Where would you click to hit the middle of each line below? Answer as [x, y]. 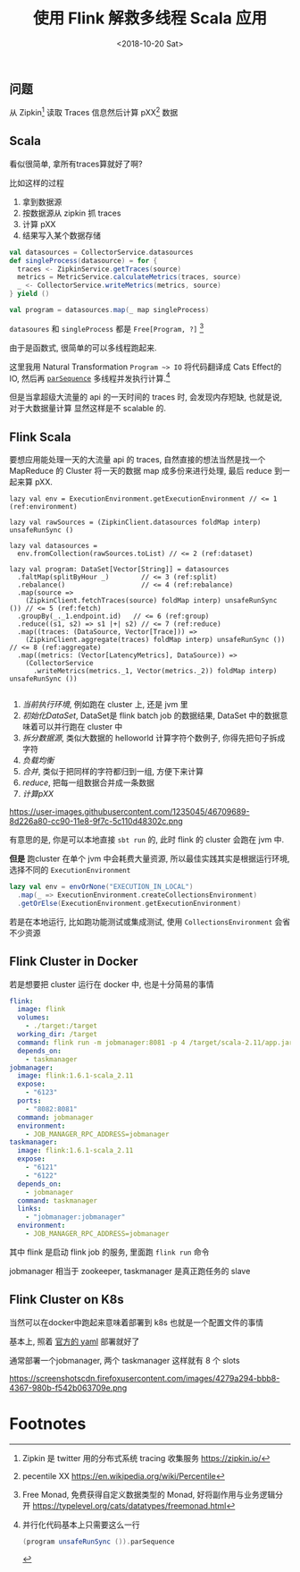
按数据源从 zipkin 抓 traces [71, 213]
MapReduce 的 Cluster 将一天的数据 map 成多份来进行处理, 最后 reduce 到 [146, 471]
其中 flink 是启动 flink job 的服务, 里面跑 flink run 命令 [109, 1252]
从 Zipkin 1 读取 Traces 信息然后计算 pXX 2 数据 [94, 112]
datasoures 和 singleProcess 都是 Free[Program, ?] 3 [107, 327]
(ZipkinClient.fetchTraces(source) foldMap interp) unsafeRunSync [151, 601]
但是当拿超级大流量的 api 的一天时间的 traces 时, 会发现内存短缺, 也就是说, [146, 397]
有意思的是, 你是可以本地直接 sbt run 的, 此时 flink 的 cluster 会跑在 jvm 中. [146, 840]
